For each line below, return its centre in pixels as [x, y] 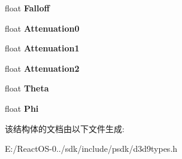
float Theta [27, 88]
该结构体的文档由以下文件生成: [65, 128]
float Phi [22, 108]
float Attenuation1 [42, 48]
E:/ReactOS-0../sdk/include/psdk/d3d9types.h [91, 149]
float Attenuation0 [42, 28]
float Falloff [27, 8]
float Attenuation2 [42, 68]
